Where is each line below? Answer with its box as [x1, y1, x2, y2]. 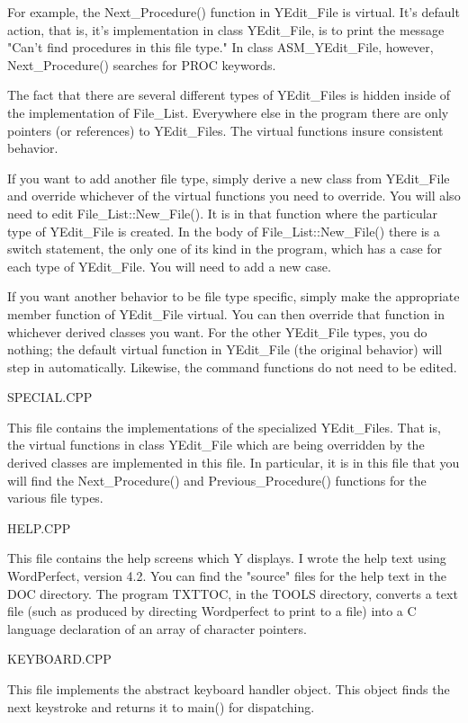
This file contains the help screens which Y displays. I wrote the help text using [7, 549, 446, 567]
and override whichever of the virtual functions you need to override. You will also [7, 186, 461, 205]
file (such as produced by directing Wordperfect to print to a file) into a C [7, 602, 417, 620]
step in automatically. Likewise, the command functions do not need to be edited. [7, 357, 457, 376]
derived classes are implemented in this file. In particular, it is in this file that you [7, 453, 460, 472]
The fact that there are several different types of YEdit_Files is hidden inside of [7, 85, 451, 104]
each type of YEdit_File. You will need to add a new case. [7, 256, 331, 275]
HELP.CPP [7, 518, 71, 537]
